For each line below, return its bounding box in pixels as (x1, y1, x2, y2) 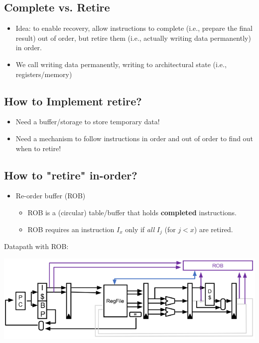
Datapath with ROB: (4, 241, 69, 251)
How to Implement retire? (4, 93, 142, 108)
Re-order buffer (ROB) (15, 190, 86, 201)
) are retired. (194, 224, 233, 234)
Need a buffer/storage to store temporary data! (15, 116, 160, 127)
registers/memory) (15, 69, 72, 79)
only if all (125, 224, 155, 234)
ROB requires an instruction (27, 224, 115, 234)
